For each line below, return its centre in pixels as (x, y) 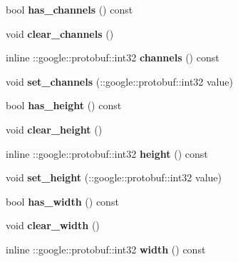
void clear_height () (54, 129)
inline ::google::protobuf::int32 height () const (107, 153)
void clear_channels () (60, 33)
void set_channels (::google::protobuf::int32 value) (119, 81)
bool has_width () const (62, 201)
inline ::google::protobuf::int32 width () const (106, 249)
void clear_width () (53, 225)
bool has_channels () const (69, 9)
